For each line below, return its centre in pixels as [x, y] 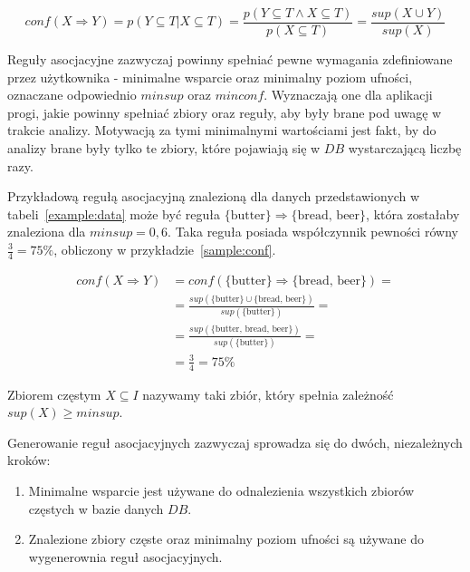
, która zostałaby [413, 213]
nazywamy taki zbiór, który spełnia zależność [268, 394]
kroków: [29, 460]
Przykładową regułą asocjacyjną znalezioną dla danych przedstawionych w [214, 196]
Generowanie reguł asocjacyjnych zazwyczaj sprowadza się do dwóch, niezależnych [235, 442]
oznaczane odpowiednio [72, 95]
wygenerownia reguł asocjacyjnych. [125, 556]
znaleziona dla [47, 232]
